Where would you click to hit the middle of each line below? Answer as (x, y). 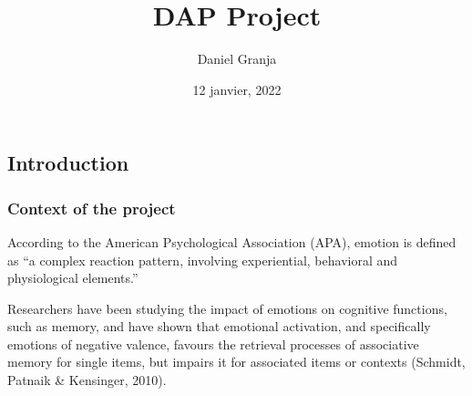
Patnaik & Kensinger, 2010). (87, 380)
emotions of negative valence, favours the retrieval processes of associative (213, 344)
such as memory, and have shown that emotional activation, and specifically (219, 326)
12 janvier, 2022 (237, 89)
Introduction (68, 163)
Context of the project (92, 208)
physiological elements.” (73, 278)
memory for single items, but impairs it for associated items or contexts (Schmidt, (236, 362)
